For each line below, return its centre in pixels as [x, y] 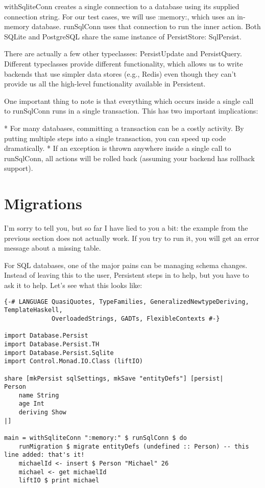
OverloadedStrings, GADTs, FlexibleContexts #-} [136, 318]
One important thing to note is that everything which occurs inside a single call [129, 101]
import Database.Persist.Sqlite [59, 353]
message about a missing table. [53, 248]
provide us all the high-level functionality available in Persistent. [105, 84]
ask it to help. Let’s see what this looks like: [73, 285]
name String [39, 395]
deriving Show [42, 413]
